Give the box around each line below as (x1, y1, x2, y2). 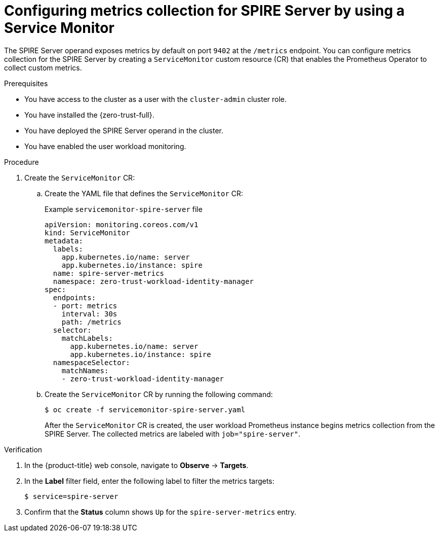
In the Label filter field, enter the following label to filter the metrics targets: (24, 476, 274, 485)
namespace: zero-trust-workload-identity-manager (53, 277, 254, 285)
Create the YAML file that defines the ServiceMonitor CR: (45, 189, 244, 198)
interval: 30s (61, 309, 117, 318)
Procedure (4, 157, 39, 166)
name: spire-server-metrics (53, 269, 165, 277)
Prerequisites (4, 79, 48, 88)
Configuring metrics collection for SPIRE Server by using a (4, 2, 405, 19)
